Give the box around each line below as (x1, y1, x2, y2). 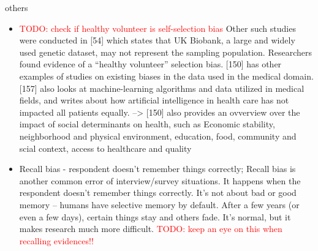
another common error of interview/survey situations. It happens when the (19, 174, 301, 187)
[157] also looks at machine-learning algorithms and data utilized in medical (19, 81, 305, 94)
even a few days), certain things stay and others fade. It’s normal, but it (19, 210, 291, 223)
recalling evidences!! (19, 234, 94, 247)
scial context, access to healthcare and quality (19, 141, 192, 154)
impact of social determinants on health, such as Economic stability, (19, 118, 275, 130)
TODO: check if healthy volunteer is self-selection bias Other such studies (19, 21, 296, 34)
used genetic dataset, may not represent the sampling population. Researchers (19, 45, 312, 58)
